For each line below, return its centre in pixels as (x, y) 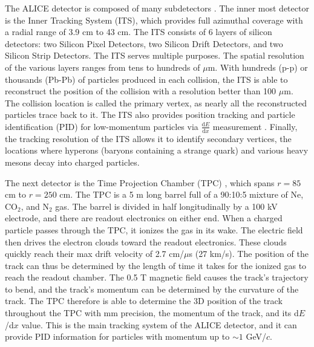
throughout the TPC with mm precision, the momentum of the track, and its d (152, 313)
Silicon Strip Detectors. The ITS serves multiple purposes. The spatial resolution (155, 55)
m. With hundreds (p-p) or (258, 67)
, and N (35, 206)
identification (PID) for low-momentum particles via (102, 126)
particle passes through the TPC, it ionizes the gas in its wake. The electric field (154, 229)
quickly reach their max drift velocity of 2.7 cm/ (95, 254)
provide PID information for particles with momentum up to (117, 336)
